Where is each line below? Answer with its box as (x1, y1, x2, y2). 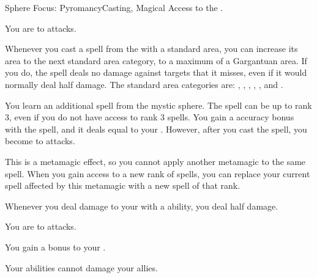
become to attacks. (5, 134, 75, 147)
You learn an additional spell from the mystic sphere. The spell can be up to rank (5, 98, 312, 111)
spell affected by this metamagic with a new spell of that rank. (5, 179, 241, 192)
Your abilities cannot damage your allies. (5, 261, 158, 274)
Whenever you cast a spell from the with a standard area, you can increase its (5, 42, 298, 55)
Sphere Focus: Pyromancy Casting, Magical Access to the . (5, 1, 223, 13)
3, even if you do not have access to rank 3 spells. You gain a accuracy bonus (5, 111, 294, 123)
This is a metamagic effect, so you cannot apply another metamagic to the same (5, 155, 306, 167)
